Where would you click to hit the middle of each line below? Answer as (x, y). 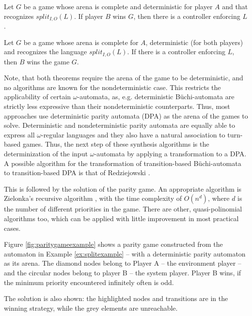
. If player (88, 16)
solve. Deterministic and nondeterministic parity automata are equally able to (119, 125)
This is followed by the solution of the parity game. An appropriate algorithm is (123, 188)
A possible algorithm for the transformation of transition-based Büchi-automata (123, 163)
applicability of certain (38, 97)
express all (19, 134)
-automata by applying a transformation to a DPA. (170, 154)
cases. (12, 228)
